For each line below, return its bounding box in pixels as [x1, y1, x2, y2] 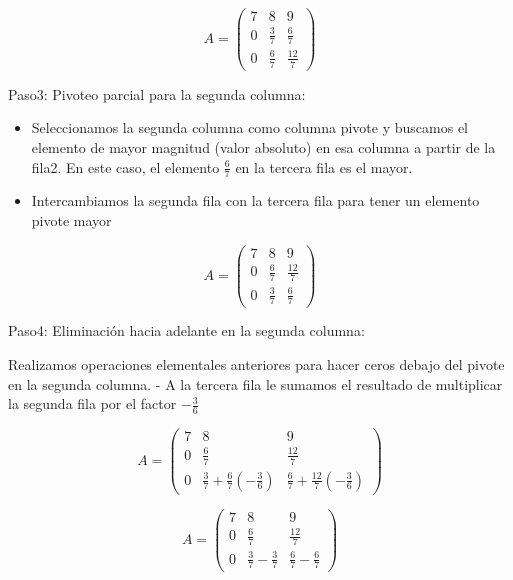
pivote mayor [31, 210, 112, 231]
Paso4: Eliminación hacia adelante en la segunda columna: [8, 320, 365, 341]
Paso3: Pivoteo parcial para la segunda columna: [8, 83, 306, 104]
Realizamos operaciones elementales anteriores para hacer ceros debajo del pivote [8, 354, 505, 375]
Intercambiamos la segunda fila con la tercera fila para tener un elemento [31, 190, 480, 211]
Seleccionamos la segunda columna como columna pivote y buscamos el [31, 117, 468, 138]
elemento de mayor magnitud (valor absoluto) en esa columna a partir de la [31, 137, 496, 158]
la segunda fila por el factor [8, 393, 177, 414]
